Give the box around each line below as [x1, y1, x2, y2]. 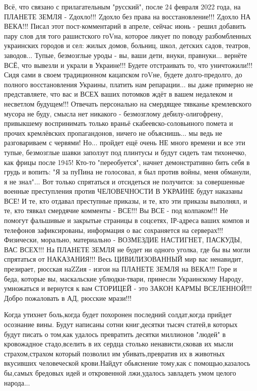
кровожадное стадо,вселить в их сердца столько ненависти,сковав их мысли [4, 338, 233, 349]
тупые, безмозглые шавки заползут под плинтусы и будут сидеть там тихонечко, [4, 147, 247, 157]
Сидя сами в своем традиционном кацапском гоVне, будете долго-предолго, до [4, 69, 242, 80]
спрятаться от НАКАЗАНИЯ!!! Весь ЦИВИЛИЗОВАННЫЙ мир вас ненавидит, [4, 254, 244, 264]
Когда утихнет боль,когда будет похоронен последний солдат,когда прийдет [4, 309, 232, 320]
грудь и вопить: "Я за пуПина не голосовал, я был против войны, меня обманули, [4, 167, 251, 177]
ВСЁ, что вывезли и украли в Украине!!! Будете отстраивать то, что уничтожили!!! [4, 59, 253, 70]
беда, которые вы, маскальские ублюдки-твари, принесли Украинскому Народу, [4, 273, 244, 283]
